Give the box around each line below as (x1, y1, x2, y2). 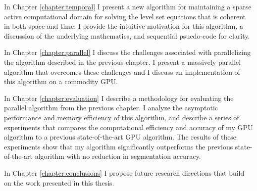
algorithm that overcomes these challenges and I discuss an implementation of (4, 66, 240, 77)
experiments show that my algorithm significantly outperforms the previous (4, 141, 233, 151)
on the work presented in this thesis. (4, 177, 114, 188)
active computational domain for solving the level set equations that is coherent (4, 11, 246, 21)
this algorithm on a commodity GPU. (4, 76, 118, 87)
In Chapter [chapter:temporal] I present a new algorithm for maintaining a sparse (4, 1, 252, 11)
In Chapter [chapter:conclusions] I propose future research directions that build (4, 167, 245, 178)
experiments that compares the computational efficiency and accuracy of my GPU (4, 122, 253, 132)
